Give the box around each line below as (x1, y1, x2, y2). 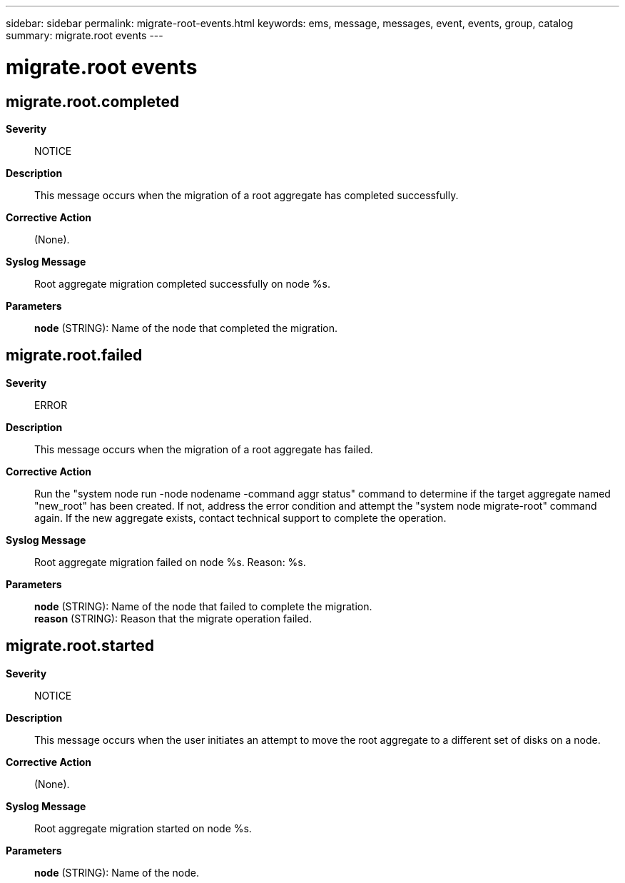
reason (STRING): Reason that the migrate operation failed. (34, 612, 312, 625)
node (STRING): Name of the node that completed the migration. (34, 321, 338, 334)
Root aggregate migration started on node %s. (34, 822, 252, 834)
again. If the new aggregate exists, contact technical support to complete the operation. (34, 511, 447, 524)
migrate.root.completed (6, 92, 180, 111)
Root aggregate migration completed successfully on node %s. (34, 277, 331, 290)
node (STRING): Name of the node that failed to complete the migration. (34, 600, 372, 612)
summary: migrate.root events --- (6, 29, 163, 41)
